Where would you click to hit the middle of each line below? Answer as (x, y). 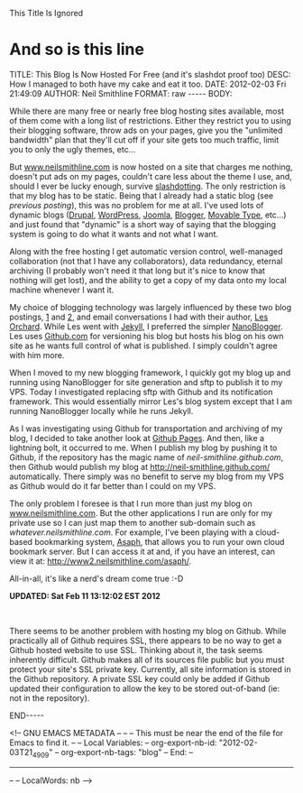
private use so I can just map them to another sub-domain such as (133, 522)
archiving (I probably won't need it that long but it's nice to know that (138, 271)
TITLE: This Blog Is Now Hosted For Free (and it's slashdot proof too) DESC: (150, 74)
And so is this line (77, 50)
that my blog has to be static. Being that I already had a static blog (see (142, 195)
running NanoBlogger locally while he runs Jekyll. (101, 410)
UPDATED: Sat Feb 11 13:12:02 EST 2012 (85, 595)
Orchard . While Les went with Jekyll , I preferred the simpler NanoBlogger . (146, 326)
